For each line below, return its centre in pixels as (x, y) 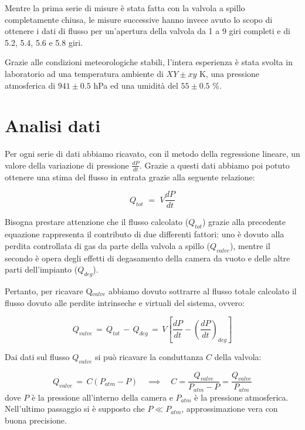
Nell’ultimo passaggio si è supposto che (75, 409)
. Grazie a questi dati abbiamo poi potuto (214, 165)
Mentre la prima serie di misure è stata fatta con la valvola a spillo (125, 8)
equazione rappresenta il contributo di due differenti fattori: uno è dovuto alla (145, 234)
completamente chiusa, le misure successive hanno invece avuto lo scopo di (139, 19)
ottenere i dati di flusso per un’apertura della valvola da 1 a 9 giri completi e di (148, 31)
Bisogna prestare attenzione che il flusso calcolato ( (97, 222)
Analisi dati (53, 125)
